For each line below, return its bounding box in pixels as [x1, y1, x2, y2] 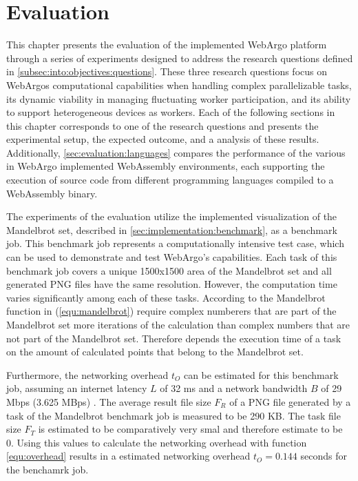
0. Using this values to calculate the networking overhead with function [6, 435, 307, 449]
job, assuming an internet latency [6, 381, 147, 395]
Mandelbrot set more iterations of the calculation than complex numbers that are [6, 317, 350, 331]
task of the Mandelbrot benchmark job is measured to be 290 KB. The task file [6, 408, 341, 422]
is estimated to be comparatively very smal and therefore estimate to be [38, 422, 343, 436]
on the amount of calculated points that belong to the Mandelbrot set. [6, 344, 304, 359]
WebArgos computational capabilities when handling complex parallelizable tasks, [6, 77, 352, 92]
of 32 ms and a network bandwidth [160, 381, 308, 395]
